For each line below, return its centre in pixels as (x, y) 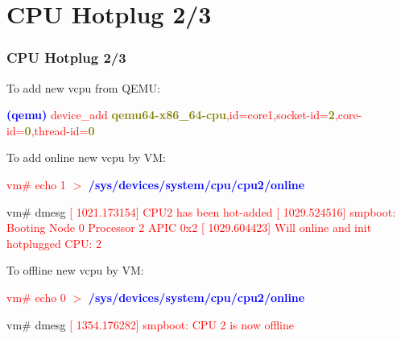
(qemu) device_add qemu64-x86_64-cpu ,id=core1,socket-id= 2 (171, 115)
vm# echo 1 (36, 184)
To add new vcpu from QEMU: (83, 87)
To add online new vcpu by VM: (86, 157)
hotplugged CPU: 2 (54, 243)
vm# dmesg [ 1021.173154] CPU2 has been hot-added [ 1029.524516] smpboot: (201, 211)
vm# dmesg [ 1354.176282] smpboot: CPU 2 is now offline (150, 324)
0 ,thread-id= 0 (60, 130)
